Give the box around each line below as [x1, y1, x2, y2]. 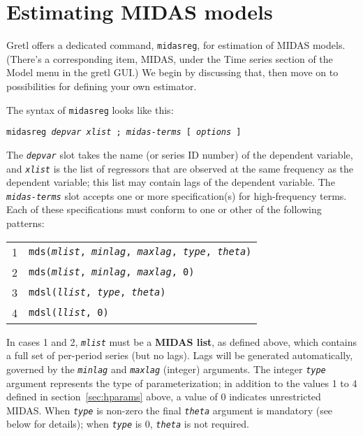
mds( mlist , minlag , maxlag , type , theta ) [29, 246, 252, 258]
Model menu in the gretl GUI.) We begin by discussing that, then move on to [6, 65, 339, 80]
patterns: [6, 216, 45, 231]
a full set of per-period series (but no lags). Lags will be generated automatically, [6, 348, 353, 363]
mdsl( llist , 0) [29, 307, 109, 319]
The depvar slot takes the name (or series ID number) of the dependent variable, [6, 147, 353, 161]
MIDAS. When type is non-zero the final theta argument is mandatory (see [6, 402, 333, 417]
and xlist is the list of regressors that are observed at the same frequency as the [6, 161, 354, 175]
